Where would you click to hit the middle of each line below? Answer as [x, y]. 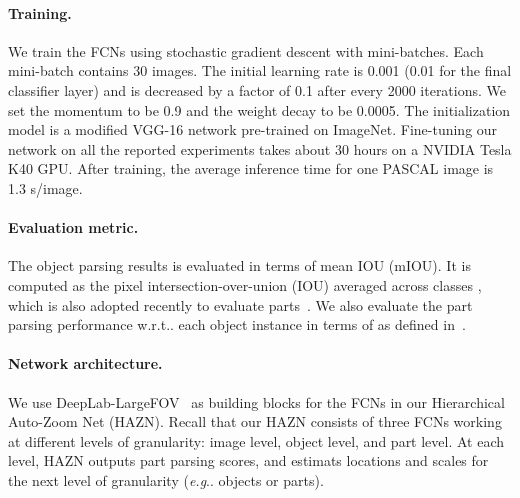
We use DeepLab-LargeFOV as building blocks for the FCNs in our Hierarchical [256, 401]
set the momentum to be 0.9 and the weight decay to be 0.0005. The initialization [259, 109]
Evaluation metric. [73, 227]
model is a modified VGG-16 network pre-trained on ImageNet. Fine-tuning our [253, 129]
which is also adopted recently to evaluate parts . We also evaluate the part [240, 304]
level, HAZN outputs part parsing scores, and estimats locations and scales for [248, 460]
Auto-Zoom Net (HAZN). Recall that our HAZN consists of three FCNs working [255, 421]
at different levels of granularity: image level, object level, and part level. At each [256, 440]
